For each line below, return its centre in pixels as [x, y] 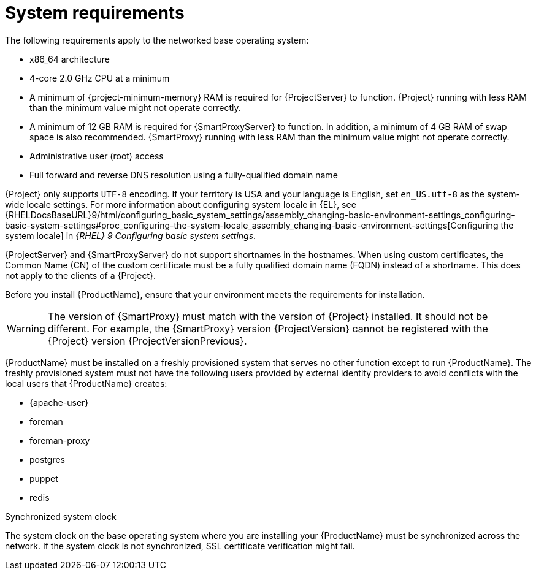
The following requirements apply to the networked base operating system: [157, 40]
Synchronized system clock [61, 516]
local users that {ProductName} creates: [86, 383]
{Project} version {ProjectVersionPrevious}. [147, 341]
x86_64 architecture [70, 59]
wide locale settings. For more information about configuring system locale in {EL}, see [181, 204]
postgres [47, 459]
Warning [26, 328]
